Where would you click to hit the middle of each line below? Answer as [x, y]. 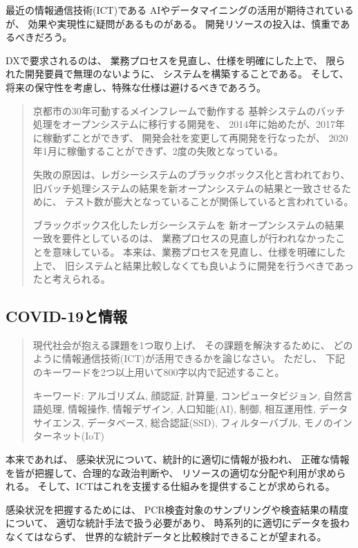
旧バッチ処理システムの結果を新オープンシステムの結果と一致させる [187, 188]
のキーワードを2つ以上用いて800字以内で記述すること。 [159, 372]
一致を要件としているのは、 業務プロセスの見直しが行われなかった [184, 238]
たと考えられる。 [72, 279]
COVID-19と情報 [67, 316]
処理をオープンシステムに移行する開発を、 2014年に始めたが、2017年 [189, 124]
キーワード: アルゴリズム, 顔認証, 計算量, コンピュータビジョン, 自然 [188, 395]
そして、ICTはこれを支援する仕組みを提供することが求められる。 [186, 486]
